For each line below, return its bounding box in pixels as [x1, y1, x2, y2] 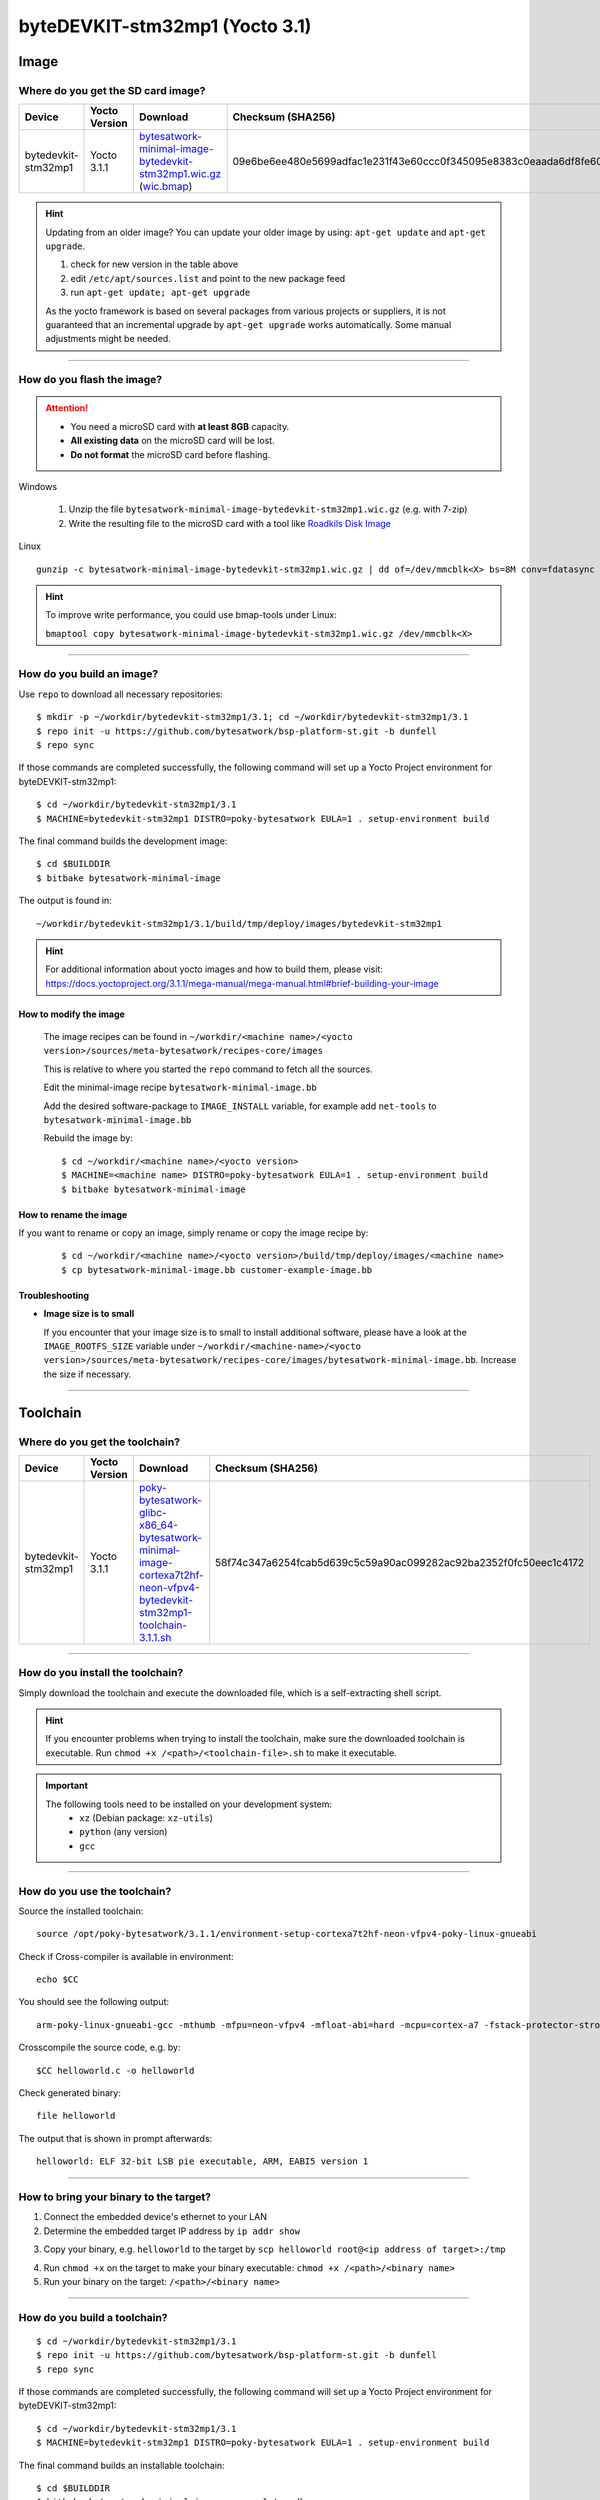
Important [45, 1780, 89, 1792]
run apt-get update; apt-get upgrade [70, 286, 251, 299]
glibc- [138, 1505, 167, 1519]
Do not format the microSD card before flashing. [70, 448, 271, 460]
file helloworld [36, 2110, 116, 2122]
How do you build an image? [18, 667, 159, 681]
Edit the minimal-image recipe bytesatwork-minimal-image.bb [43, 1081, 317, 1094]
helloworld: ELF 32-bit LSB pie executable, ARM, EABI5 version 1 [36, 2156, 369, 2167]
